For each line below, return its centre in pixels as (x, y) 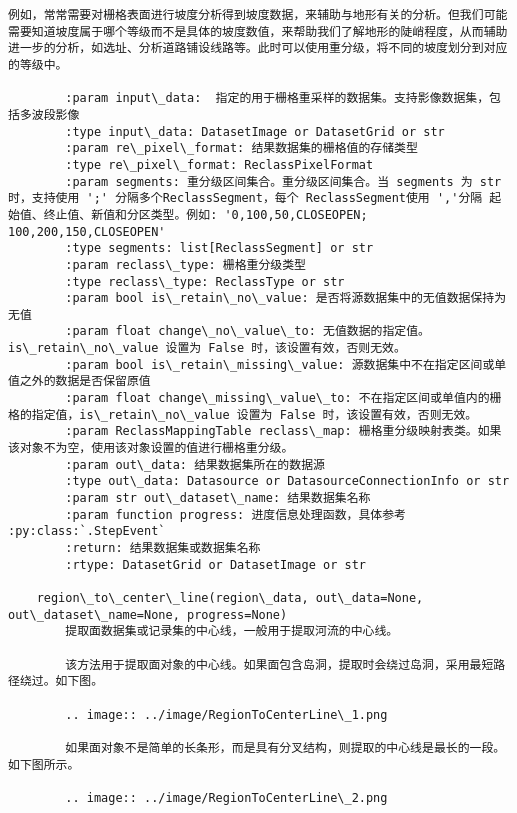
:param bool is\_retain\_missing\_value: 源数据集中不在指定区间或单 (286, 364)
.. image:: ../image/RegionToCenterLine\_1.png (226, 714)
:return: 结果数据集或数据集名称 (163, 548)
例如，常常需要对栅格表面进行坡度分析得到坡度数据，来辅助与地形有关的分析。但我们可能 (258, 15)
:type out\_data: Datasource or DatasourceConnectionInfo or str (287, 481)
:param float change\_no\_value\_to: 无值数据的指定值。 (248, 331)
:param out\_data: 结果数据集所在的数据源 (195, 464)
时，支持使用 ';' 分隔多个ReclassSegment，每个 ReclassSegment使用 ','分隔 (245, 198)
